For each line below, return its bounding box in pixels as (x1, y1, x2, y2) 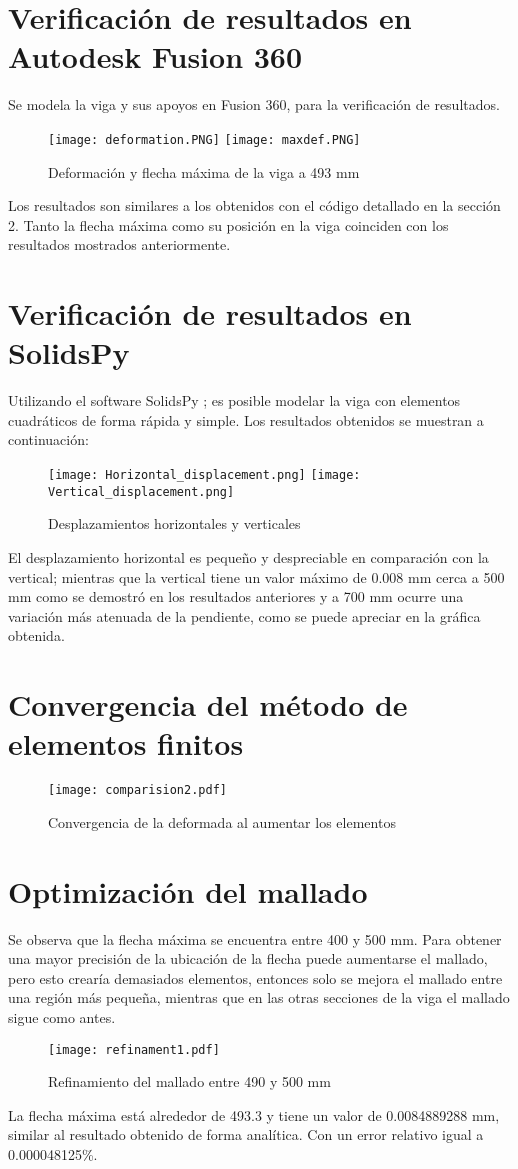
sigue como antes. (8, 1006, 116, 1027)
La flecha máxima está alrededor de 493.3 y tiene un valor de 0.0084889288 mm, (8, 1104, 500, 1125)
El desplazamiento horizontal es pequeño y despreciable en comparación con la (8, 546, 489, 567)
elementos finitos (8, 723, 244, 764)
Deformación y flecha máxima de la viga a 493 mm (48, 161, 360, 182)
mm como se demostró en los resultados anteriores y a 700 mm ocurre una (8, 586, 464, 607)
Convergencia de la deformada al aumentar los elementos (48, 811, 396, 832)
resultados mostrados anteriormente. (8, 234, 231, 255)
